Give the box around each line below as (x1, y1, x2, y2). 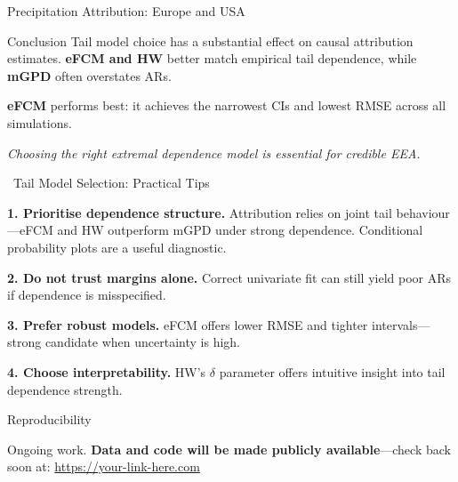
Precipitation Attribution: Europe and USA (7, 2, 245, 20)
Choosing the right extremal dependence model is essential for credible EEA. (7, 143, 421, 162)
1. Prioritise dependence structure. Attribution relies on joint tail (7, 203, 392, 221)
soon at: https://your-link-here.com (7, 457, 200, 476)
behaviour (396, 203, 450, 221)
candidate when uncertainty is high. (44, 333, 240, 351)
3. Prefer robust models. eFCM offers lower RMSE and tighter (7, 315, 368, 333)
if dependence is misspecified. (7, 285, 166, 304)
